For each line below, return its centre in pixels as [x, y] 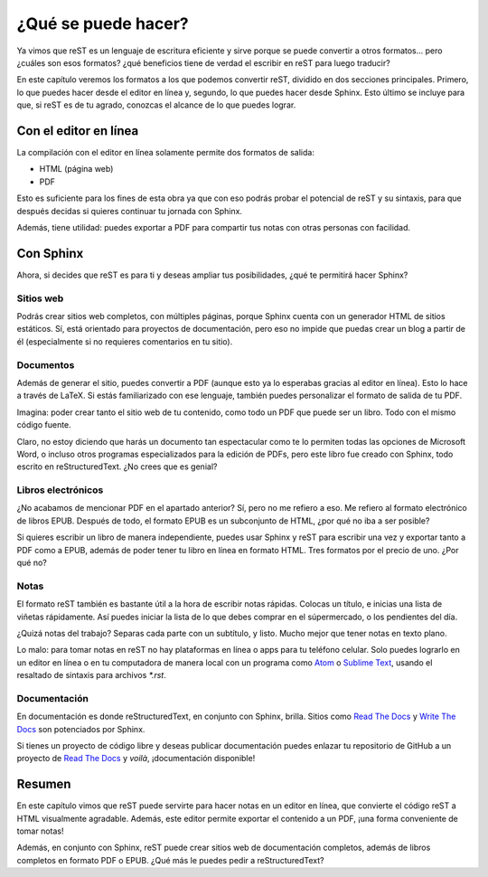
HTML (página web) [76, 169]
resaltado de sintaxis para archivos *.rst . [92, 675]
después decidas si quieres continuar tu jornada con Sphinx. [130, 211]
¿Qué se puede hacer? [103, 24]
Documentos [46, 364]
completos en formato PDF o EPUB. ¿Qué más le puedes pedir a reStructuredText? [170, 860]
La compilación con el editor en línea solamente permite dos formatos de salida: [166, 153]
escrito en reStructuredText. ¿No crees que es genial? [117, 467]
